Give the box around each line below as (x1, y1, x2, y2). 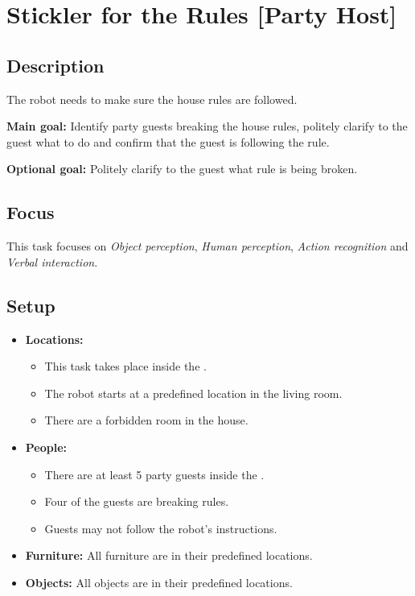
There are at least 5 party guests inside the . (44, 466, 265, 482)
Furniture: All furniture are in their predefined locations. (25, 547, 313, 564)
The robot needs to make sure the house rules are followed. (6, 90, 298, 107)
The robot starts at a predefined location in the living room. (44, 384, 343, 401)
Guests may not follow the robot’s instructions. (44, 519, 277, 536)
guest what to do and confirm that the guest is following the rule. (6, 133, 330, 150)
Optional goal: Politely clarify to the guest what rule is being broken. (6, 160, 358, 177)
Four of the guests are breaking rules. (44, 493, 229, 510)
